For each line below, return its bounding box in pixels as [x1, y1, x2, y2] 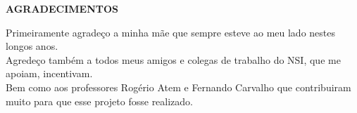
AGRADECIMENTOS [6, 1, 119, 15]
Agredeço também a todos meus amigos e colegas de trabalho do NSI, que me [6, 52, 341, 67]
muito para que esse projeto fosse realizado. [6, 93, 194, 108]
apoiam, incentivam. [6, 66, 93, 81]
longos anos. [6, 39, 58, 53]
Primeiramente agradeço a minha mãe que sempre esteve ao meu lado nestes [6, 25, 336, 39]
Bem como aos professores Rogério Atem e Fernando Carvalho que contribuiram [6, 79, 351, 94]
